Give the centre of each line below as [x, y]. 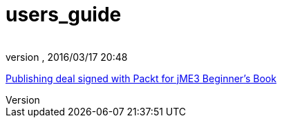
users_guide [64, 15]
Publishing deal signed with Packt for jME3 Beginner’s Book [141, 78]
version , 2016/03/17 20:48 [67, 57]
